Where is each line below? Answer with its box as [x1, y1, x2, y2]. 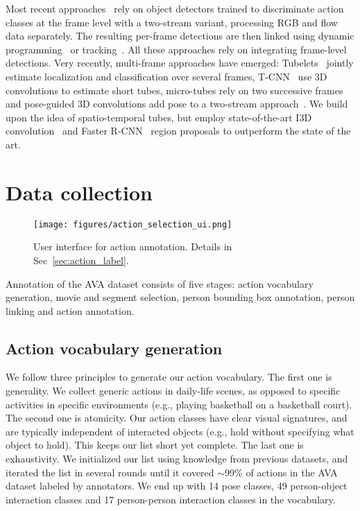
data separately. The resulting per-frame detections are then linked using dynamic [6, 28, 354, 43]
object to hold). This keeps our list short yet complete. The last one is [6, 438, 304, 452]
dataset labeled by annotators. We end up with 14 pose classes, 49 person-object [6, 478, 348, 493]
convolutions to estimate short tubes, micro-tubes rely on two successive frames [6, 83, 343, 97]
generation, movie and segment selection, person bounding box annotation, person [6, 290, 355, 304]
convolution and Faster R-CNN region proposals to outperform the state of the [6, 123, 351, 138]
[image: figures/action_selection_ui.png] [33, 219, 232, 229]
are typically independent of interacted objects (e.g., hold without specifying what [6, 424, 354, 438]
